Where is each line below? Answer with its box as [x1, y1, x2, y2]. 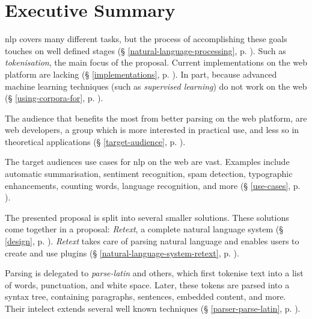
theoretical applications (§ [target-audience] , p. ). [5, 135, 186, 147]
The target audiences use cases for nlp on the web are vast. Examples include [5, 155, 290, 168]
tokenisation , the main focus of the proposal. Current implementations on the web [5, 56, 307, 69]
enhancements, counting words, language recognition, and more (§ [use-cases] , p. [5, 179, 301, 191]
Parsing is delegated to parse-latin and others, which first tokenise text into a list [5, 267, 304, 279]
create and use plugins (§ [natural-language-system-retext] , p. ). [5, 246, 239, 259]
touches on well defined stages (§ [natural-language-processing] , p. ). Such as [5, 44, 286, 57]
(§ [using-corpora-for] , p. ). [5, 91, 103, 104]
